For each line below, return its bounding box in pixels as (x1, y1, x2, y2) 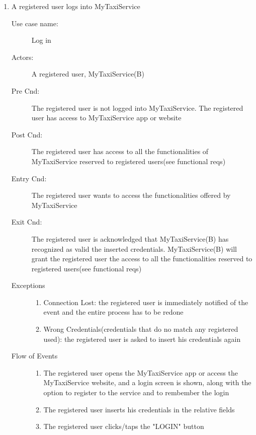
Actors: (11, 51, 34, 62)
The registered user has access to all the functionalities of (31, 146, 209, 157)
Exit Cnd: (11, 216, 42, 227)
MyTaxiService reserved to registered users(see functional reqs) (31, 156, 226, 166)
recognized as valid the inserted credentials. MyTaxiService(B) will (31, 243, 237, 254)
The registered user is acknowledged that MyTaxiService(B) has (31, 233, 229, 244)
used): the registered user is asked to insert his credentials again (43, 333, 241, 344)
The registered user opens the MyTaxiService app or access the (43, 367, 238, 378)
